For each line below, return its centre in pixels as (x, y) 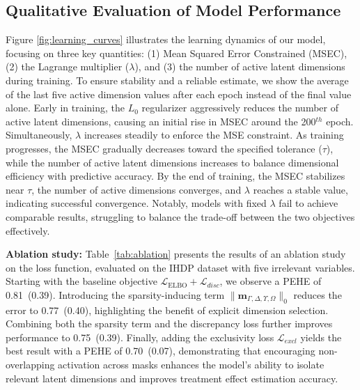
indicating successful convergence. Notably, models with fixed (136, 203)
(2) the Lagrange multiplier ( (68, 67)
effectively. (28, 230)
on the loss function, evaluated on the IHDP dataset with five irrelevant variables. (180, 267)
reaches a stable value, (300, 189)
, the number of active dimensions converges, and (136, 189)
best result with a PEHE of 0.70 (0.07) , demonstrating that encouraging (161, 351)
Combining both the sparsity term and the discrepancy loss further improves (169, 323)
